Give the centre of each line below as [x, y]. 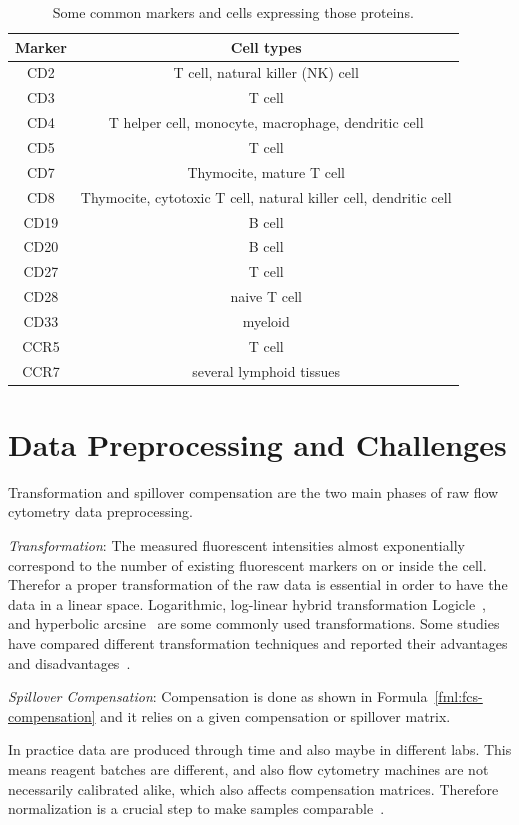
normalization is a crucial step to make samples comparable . [196, 808]
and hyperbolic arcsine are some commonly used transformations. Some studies [254, 623]
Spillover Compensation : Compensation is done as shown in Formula [218, 696]
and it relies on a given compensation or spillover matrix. [275, 715]
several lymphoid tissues [266, 370]
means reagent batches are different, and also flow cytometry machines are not [248, 768]
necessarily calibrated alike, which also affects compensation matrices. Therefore [253, 788]
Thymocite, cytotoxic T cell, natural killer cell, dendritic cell [266, 196]
